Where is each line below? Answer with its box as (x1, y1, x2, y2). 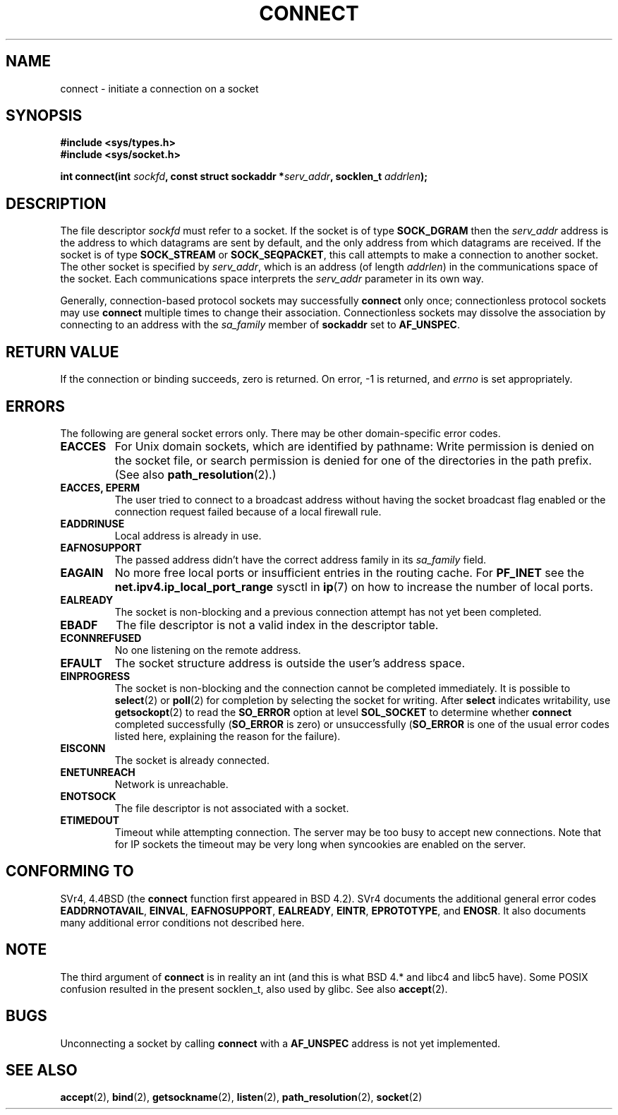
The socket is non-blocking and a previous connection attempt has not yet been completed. (114, 605, 542, 618)
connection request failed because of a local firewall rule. (114, 505, 382, 518)
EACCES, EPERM (60, 481, 140, 494)
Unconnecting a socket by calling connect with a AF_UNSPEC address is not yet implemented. (60, 1037, 501, 1049)
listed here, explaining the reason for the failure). (114, 729, 341, 742)
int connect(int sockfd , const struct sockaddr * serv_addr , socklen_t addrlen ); (60, 170, 428, 183)
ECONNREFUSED (60, 631, 142, 644)
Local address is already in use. (114, 529, 262, 542)
